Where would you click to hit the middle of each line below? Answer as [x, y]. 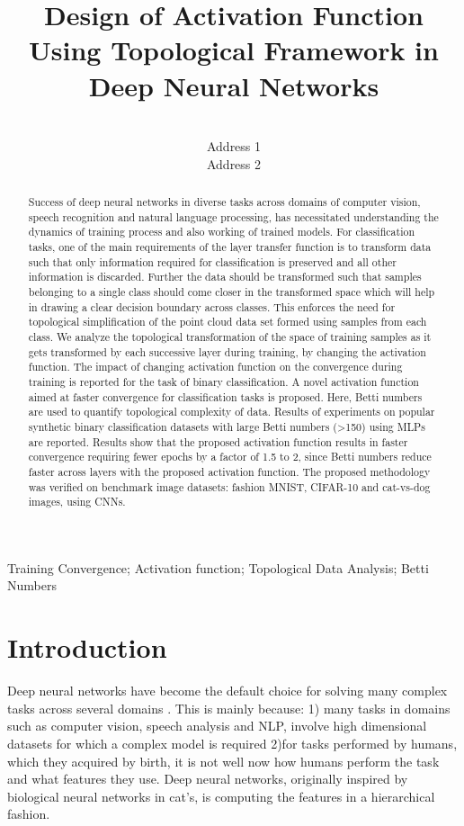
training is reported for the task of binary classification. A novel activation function [223, 381]
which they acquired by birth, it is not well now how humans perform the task [223, 761]
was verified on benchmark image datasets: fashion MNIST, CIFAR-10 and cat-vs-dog [229, 486]
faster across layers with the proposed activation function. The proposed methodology [229, 471]
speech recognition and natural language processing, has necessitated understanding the [233, 216]
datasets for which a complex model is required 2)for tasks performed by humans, [232, 743]
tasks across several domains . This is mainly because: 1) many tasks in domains [229, 708]
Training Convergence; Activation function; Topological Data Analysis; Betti [218, 567]
